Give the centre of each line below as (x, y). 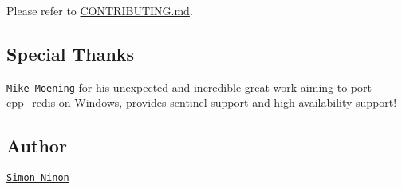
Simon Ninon (38, 178)
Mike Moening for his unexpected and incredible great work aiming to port (189, 87)
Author (37, 146)
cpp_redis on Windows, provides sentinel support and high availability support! (202, 102)
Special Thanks (71, 53)
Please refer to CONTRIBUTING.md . (100, 10)
